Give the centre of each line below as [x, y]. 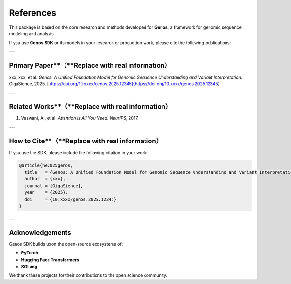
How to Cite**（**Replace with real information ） [86, 141]
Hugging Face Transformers [50, 260]
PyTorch [30, 253]
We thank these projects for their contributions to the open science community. [88, 275]
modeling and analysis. [32, 33]
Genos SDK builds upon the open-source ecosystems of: [66, 244]
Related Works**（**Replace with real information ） [90, 107]
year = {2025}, [46, 192]
